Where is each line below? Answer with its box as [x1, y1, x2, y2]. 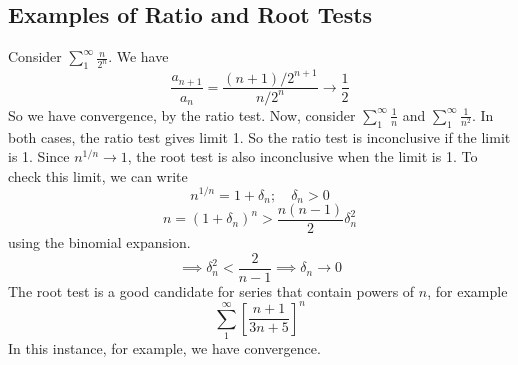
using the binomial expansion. [8, 232, 191, 253]
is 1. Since [8, 146, 70, 167]
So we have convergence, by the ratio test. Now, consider [8, 104, 356, 125]
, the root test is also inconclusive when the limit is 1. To [127, 146, 478, 167]
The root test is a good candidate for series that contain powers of [8, 280, 415, 301]
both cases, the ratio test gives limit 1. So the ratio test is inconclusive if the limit [8, 126, 511, 147]
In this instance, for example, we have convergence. [8, 338, 321, 359]
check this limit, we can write [8, 165, 188, 186]
